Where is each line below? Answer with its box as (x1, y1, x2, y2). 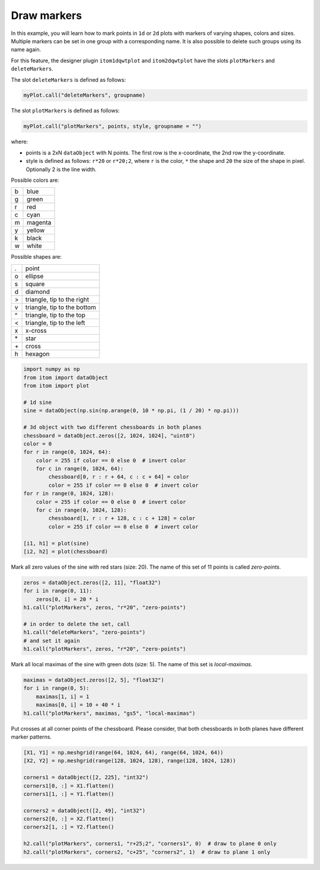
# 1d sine (23, 399, 52, 406)
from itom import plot (23, 383, 89, 389)
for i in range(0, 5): (23, 685, 89, 692)
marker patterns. (11, 733, 52, 740)
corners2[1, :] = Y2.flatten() (23, 824, 115, 830)
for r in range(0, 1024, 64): (23, 449, 111, 455)
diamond (25, 287, 50, 296)
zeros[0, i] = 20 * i (36, 596, 99, 602)
